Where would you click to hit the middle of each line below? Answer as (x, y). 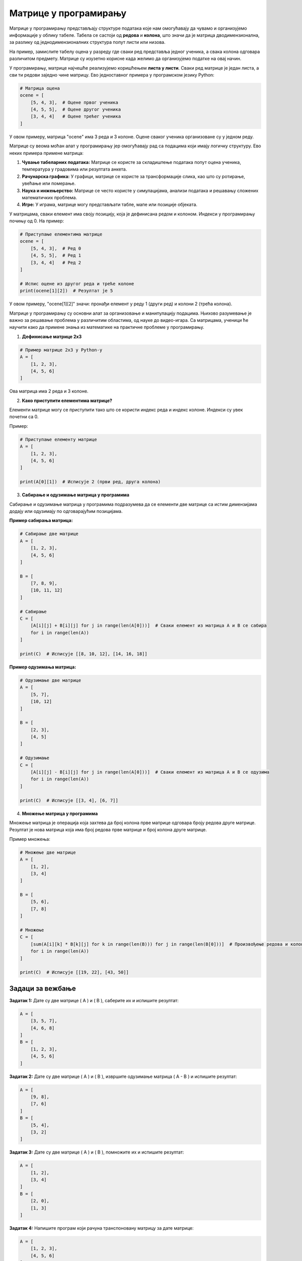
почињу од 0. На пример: (37, 221)
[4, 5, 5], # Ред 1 (56, 255)
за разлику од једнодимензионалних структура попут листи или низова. (87, 42)
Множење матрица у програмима (60, 813)
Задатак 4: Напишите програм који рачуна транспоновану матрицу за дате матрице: (101, 1228)
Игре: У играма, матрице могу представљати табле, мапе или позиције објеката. (110, 205)
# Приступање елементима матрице (61, 234)
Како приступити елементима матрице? (67, 400)
